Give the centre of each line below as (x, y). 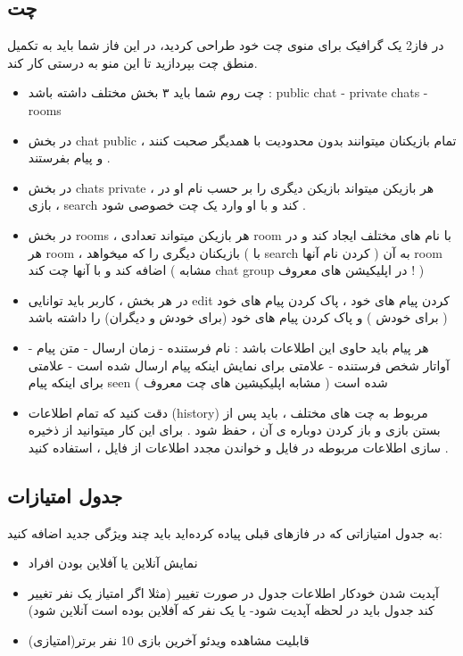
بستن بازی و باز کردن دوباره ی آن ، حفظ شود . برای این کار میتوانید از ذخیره (234, 430)
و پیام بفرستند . (69, 158)
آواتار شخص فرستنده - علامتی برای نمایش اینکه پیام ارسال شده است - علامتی (239, 365)
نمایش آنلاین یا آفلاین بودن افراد (113, 563)
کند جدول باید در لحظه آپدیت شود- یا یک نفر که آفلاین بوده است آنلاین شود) (231, 610)
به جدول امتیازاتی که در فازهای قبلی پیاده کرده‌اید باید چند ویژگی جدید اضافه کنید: (225, 532)
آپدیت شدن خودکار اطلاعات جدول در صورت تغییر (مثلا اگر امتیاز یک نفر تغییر (233, 592)
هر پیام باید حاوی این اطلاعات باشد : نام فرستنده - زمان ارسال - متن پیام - (228, 347)
